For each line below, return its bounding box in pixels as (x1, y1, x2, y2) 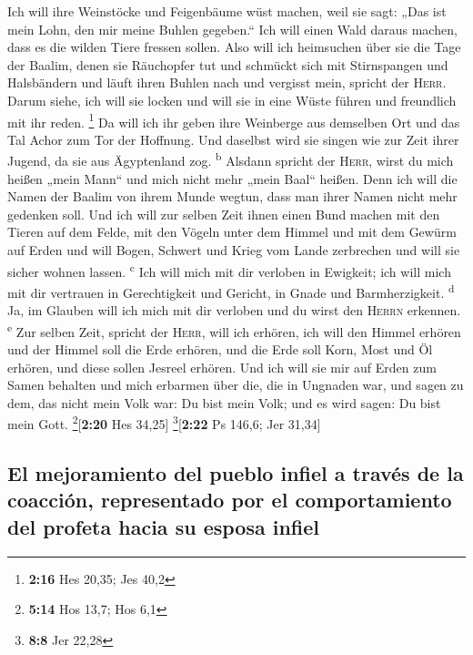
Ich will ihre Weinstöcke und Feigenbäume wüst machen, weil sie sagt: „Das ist (7, 2, 447, 20)
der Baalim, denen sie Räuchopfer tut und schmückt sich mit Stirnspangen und (7, 55, 448, 74)
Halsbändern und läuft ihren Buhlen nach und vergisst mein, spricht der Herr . (7, 73, 447, 92)
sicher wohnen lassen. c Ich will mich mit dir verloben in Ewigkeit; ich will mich (7, 259, 451, 281)
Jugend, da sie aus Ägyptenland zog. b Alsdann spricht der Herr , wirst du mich (7, 148, 454, 170)
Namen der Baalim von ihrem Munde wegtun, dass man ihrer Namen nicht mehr (7, 187, 458, 206)
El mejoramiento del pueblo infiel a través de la (7, 458, 464, 486)
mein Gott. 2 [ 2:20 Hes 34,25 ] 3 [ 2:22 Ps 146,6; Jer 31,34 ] (7, 412, 321, 433)
